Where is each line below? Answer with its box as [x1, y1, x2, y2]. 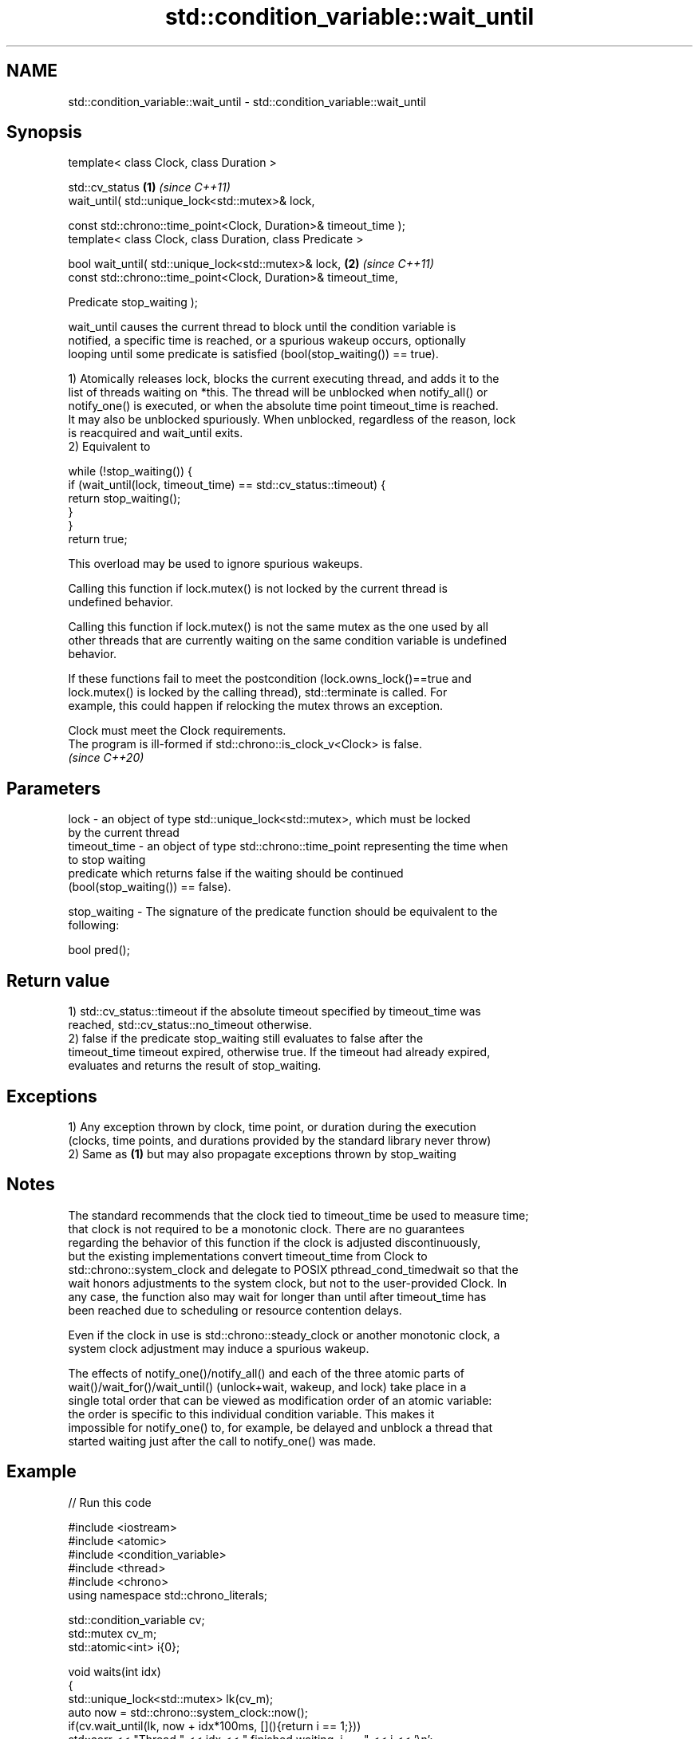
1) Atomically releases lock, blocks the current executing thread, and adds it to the [68, 372, 500, 386]
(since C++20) [68, 751, 144, 765]
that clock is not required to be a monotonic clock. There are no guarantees [68, 1221, 465, 1236]
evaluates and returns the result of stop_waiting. [68, 1059, 322, 1073]
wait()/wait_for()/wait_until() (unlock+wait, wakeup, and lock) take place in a [68, 1379, 467, 1394]
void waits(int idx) [68, 1664, 161, 1678]
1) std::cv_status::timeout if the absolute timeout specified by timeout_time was [68, 1004, 481, 1019]
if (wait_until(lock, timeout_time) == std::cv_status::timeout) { [68, 478, 386, 492]
